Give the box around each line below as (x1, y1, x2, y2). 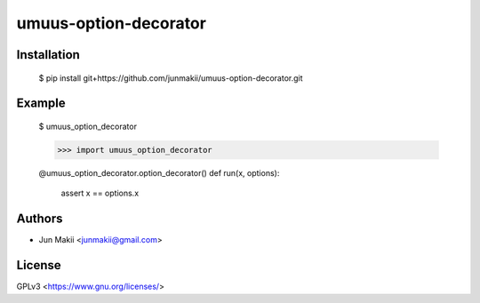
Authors (16, 211, 63, 227)
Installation (16, 47, 80, 62)
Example (16, 96, 66, 111)
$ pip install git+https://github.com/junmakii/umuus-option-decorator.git (38, 72, 303, 84)
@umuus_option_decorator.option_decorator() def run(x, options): (38, 167, 280, 178)
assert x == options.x (60, 187, 140, 199)
